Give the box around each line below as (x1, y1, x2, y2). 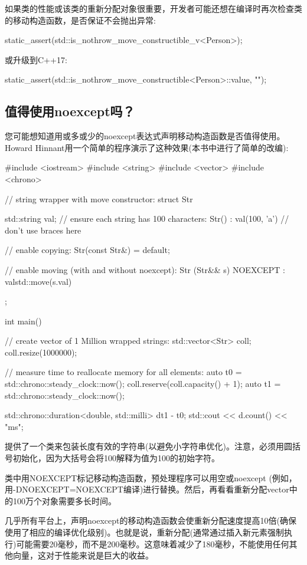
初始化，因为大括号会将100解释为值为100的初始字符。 (12, 452, 220, 464)
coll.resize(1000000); (5, 346, 77, 358)
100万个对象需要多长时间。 (12, 494, 116, 507)
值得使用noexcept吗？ (5, 102, 135, 120)
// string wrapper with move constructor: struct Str (5, 192, 193, 205)
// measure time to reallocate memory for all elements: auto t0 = (5, 366, 242, 378)
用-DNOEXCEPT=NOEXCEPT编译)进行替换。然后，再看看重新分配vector (5, 483, 289, 495)
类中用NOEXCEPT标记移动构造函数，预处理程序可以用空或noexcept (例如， (5, 471, 297, 484)
